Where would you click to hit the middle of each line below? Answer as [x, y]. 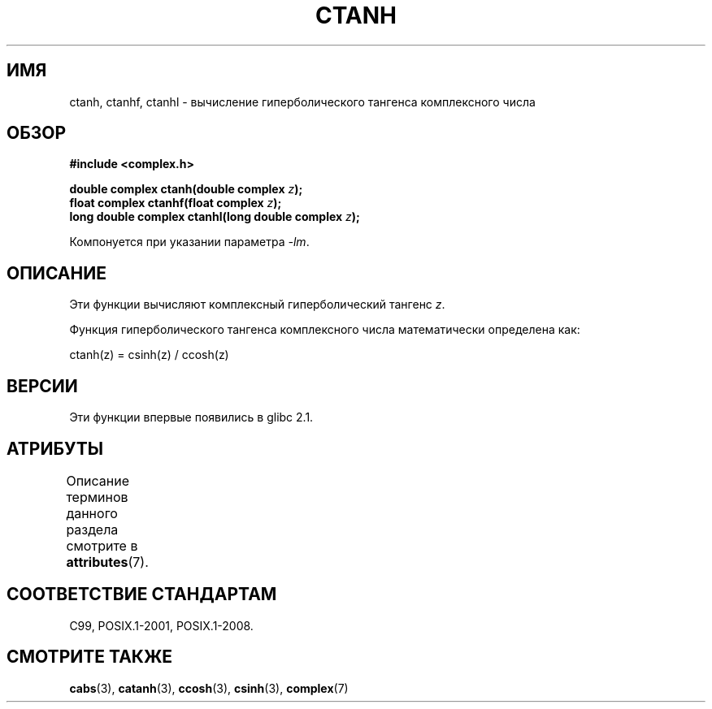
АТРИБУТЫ [55, 448]
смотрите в [102, 545]
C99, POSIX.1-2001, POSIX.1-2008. [161, 625]
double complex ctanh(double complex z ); [186, 189]
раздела [92, 529]
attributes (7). [107, 562]
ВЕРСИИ [42, 386]
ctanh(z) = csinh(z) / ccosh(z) [149, 355]
